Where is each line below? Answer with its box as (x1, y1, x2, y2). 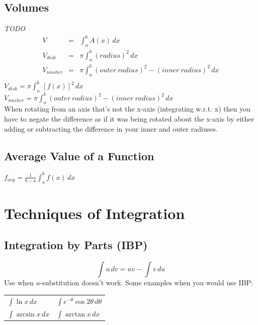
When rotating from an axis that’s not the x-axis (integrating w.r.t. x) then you (4, 103, 251, 114)
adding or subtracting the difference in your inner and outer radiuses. (4, 123, 218, 134)
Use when (4, 277, 34, 288)
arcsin (16, 310, 35, 318)
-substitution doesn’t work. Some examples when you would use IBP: (40, 277, 253, 288)
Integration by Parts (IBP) (4, 237, 148, 253)
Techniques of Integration (4, 202, 185, 223)
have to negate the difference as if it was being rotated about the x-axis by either (4, 114, 254, 124)
